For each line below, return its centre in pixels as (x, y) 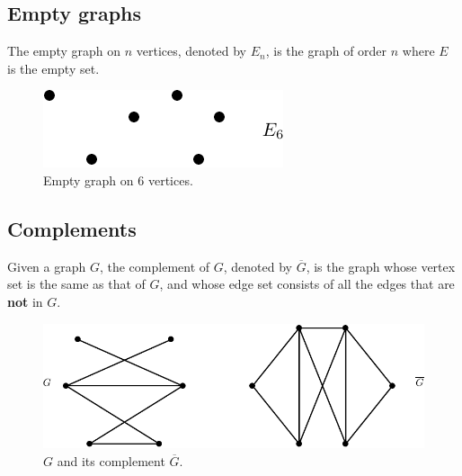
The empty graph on (64, 51)
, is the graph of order (326, 51)
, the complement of (155, 266)
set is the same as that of (76, 284)
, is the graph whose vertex (381, 266)
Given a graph (47, 266)
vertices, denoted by (191, 51)
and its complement (111, 460)
